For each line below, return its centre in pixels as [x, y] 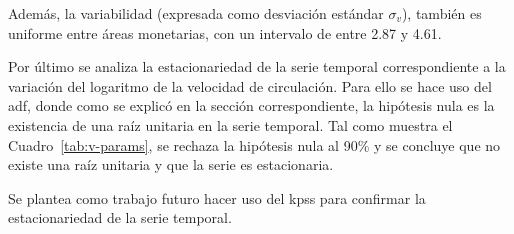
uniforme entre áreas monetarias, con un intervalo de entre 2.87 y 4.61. [225, 32]
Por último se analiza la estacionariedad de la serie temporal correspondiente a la [257, 66]
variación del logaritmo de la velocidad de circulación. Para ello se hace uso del [250, 85]
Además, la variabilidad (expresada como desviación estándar [196, 13]
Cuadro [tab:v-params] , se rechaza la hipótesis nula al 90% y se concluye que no [254, 144]
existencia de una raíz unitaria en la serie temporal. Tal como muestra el [230, 124]
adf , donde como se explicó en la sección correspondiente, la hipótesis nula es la [251, 105]
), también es [441, 13]
